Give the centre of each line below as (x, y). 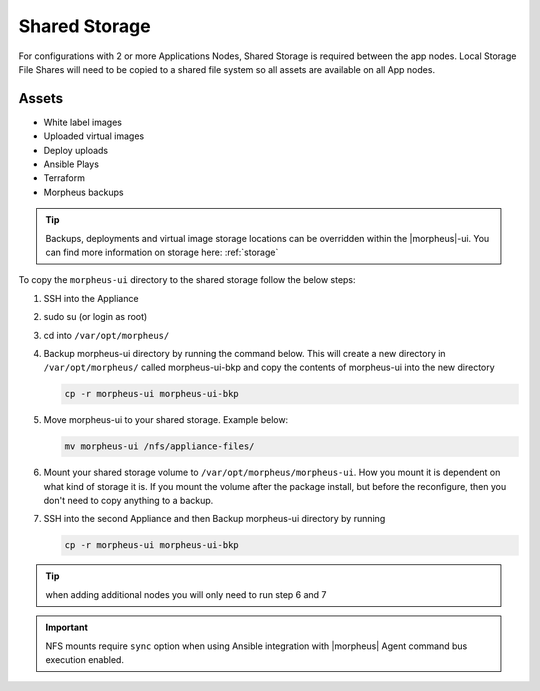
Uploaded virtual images (94, 136)
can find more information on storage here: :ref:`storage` (162, 252)
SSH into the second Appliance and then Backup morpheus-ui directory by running (214, 519)
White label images (82, 122)
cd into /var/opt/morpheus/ (106, 335)
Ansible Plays (71, 164)
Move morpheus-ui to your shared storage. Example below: (166, 420)
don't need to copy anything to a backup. (128, 501)
